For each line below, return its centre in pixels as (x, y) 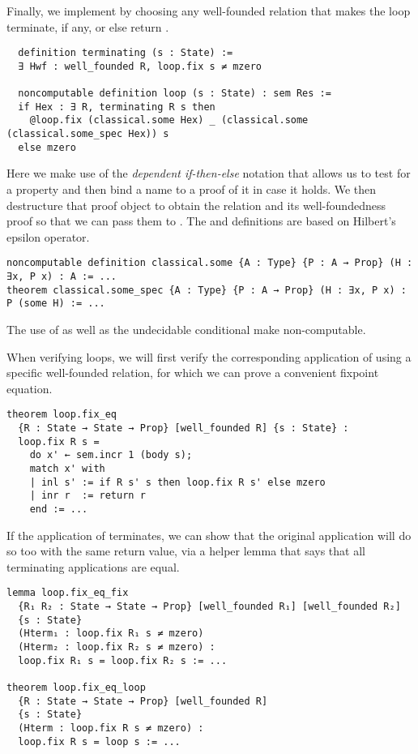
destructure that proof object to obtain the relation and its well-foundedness (196, 205)
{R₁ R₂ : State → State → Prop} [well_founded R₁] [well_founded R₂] (209, 607)
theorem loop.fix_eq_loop (76, 688)
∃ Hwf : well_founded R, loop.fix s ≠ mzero (140, 66)
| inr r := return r (87, 496)
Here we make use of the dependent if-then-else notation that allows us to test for (209, 173)
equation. (30, 388)
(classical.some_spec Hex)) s (88, 134)
